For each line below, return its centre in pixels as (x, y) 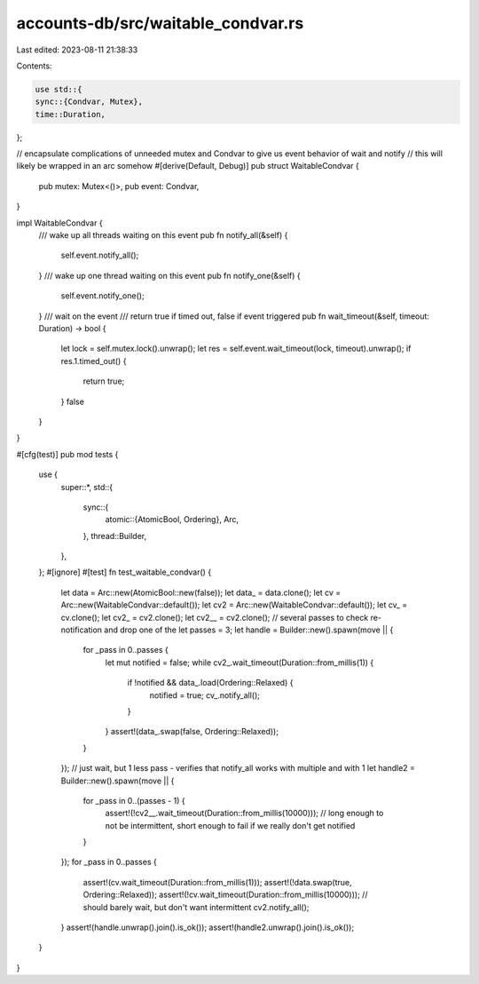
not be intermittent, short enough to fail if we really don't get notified (230, 825)
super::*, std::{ (87, 487)
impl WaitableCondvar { (59, 223)
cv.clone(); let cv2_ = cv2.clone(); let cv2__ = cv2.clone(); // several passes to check (215, 617)
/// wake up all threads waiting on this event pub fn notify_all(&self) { (163, 235)
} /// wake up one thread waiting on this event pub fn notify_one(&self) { (169, 275)
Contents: (34, 66)
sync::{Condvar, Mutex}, (89, 102)
